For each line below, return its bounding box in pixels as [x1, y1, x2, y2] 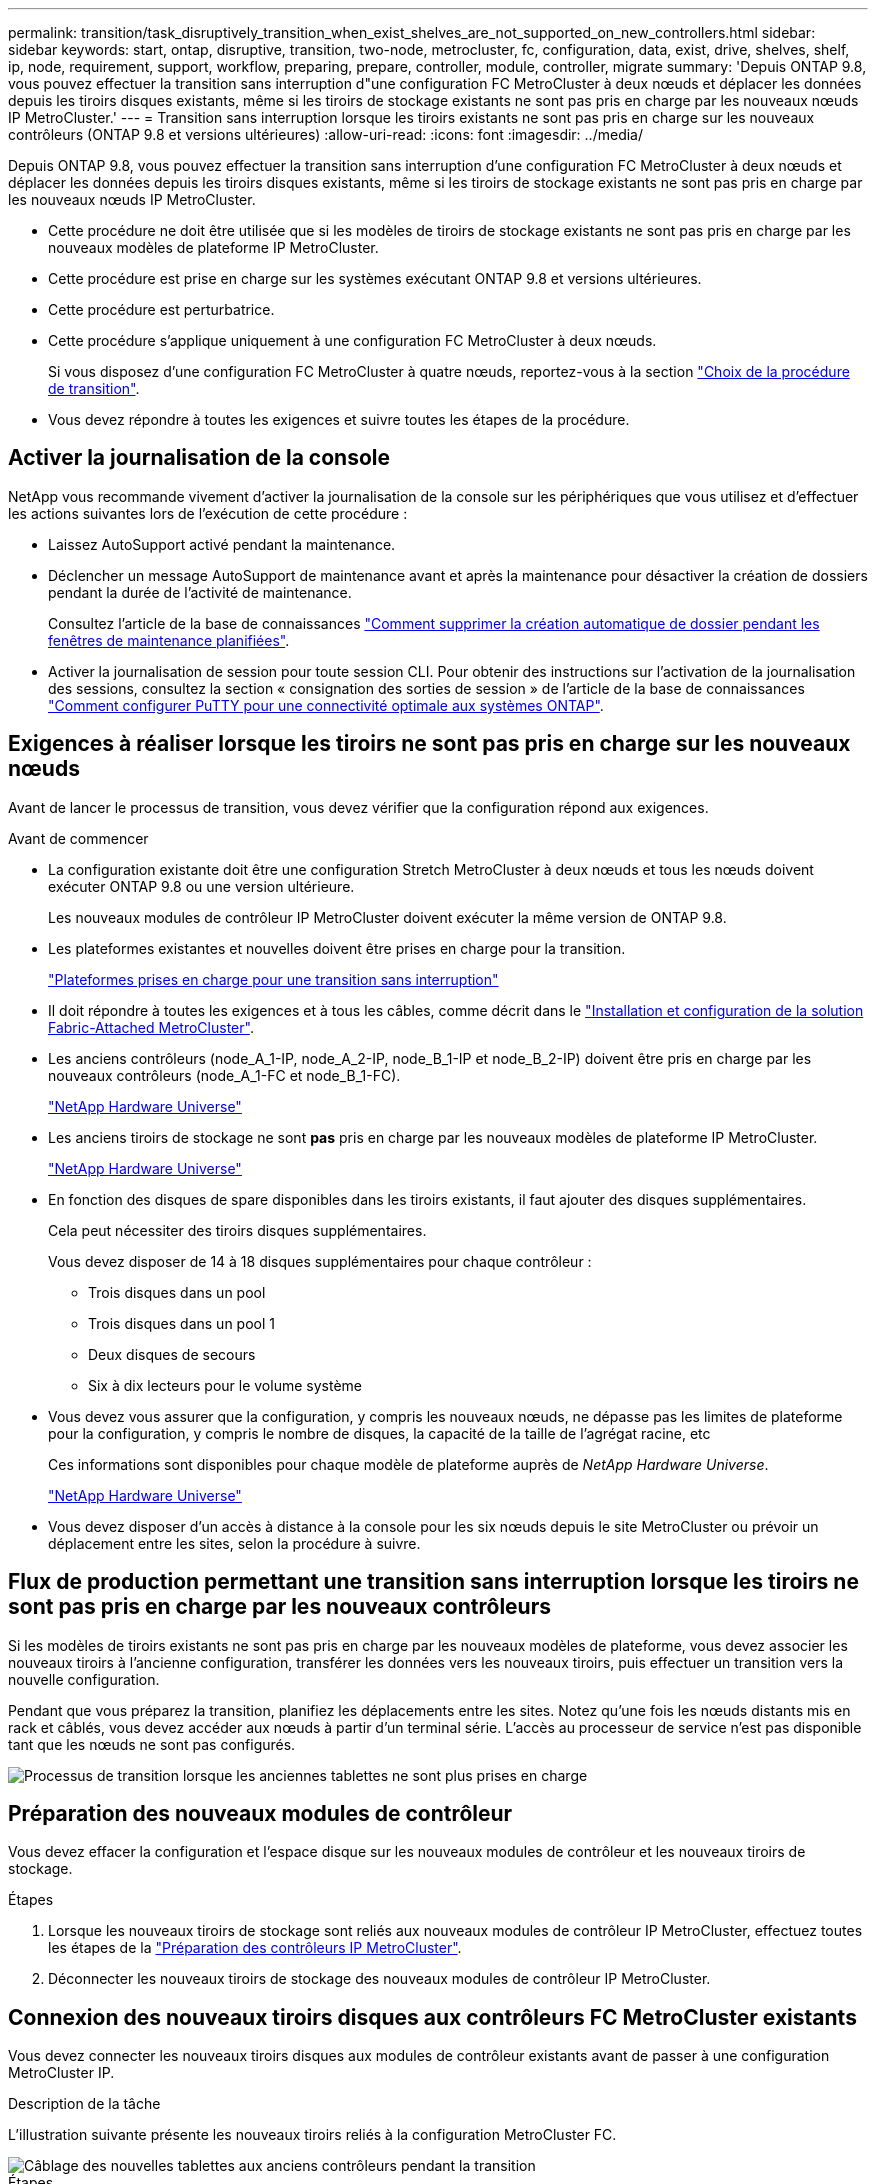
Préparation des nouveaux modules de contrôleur [8, 1800, 513, 1826]
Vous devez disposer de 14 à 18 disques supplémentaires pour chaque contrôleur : [48, 1252, 592, 1270]
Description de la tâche [8, 2095, 161, 2113]
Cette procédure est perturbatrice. [48, 301, 275, 318]
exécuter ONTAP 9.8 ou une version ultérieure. [48, 877, 355, 895]
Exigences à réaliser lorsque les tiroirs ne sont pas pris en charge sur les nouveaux [8, 731, 851, 757]
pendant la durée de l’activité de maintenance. [48, 583, 352, 601]
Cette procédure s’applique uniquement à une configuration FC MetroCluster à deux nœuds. [48, 332, 657, 349]
